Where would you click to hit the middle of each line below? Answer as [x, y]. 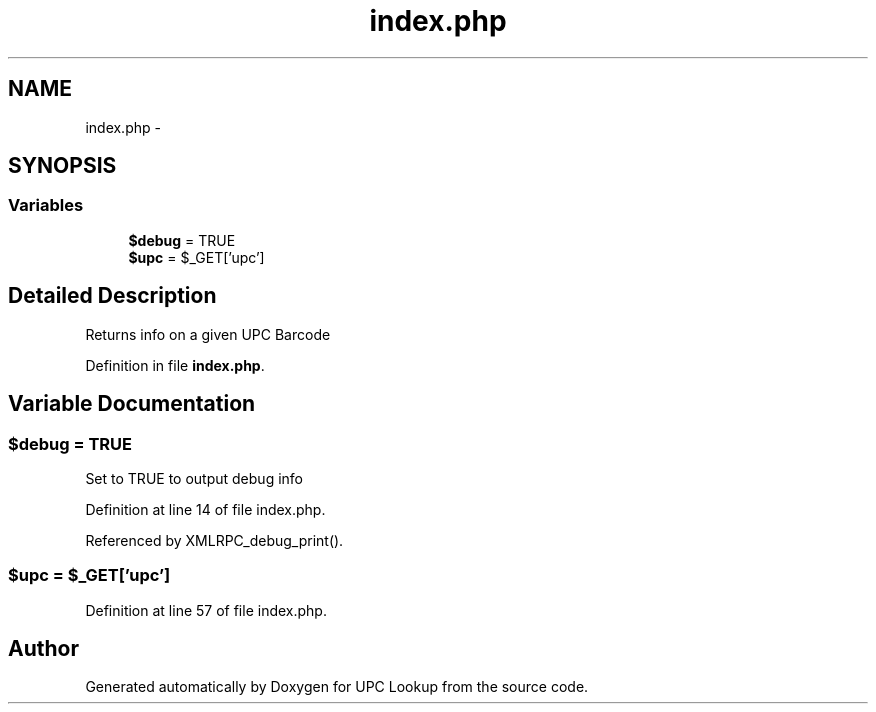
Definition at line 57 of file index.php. [206, 610]
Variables [46, 205]
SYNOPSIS [62, 166]
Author [43, 649]
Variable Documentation [132, 404]
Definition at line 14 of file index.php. [205, 509]
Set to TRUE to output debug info [194, 478]
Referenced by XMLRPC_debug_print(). [214, 540]
